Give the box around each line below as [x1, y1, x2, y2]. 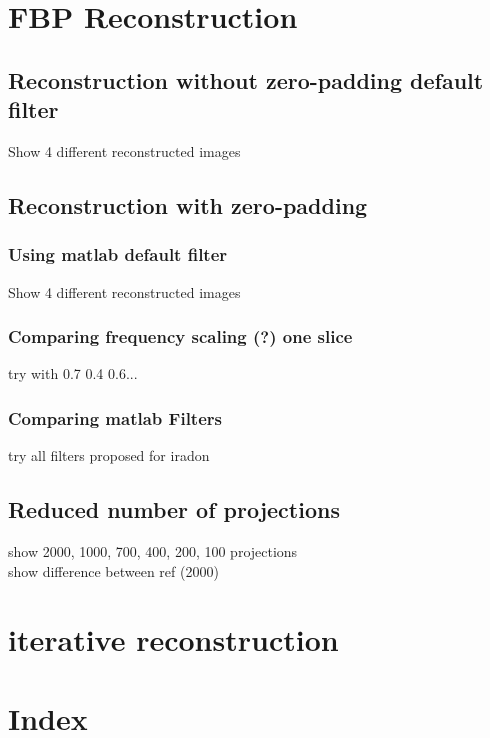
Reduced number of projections [8, 494, 340, 525]
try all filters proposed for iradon [8, 445, 210, 466]
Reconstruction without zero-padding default [8, 64, 484, 95]
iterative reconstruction [8, 619, 339, 660]
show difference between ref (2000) [8, 560, 219, 581]
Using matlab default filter [8, 242, 228, 267]
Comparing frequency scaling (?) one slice [8, 324, 353, 349]
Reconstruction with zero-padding [8, 189, 368, 220]
